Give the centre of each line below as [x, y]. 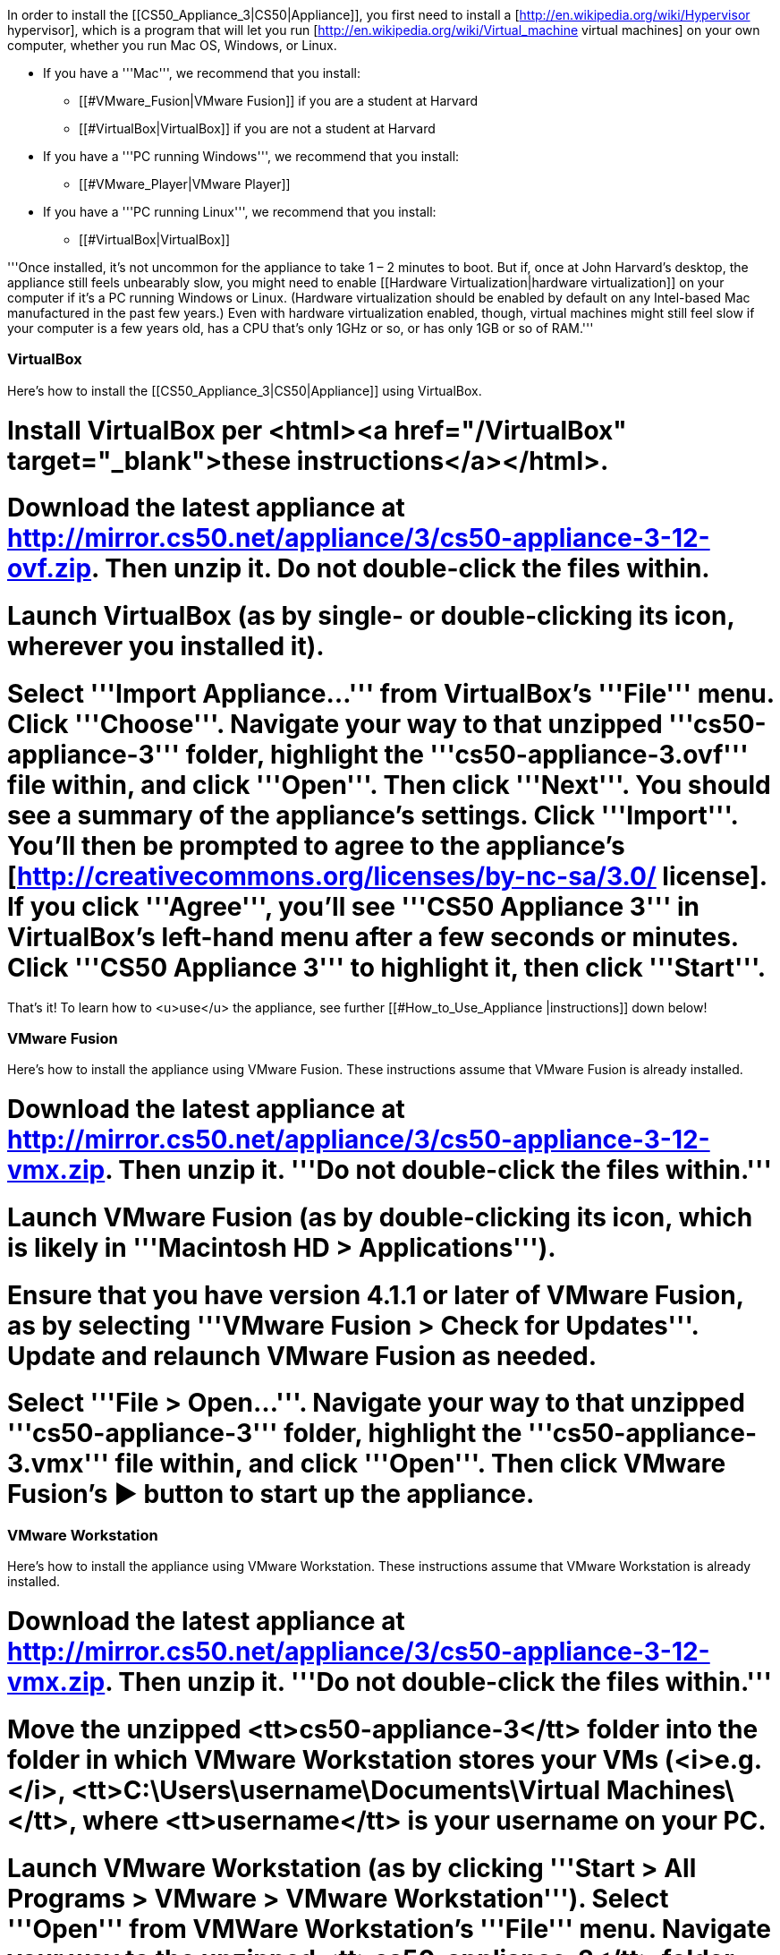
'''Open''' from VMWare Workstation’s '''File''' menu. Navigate [389, 1929]
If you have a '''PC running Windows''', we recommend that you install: [251, 156]
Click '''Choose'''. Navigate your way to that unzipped [335, 724]
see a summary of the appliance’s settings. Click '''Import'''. [373, 815]
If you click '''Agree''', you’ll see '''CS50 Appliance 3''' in [354, 906]
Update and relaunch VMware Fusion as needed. [302, 1356]
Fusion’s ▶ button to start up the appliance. [271, 1494]
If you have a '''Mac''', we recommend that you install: [202, 73]
